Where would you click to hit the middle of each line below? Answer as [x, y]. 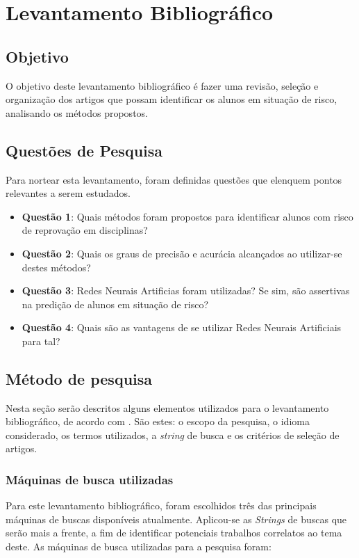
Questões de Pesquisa [84, 150]
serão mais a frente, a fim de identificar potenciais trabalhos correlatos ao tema [174, 533]
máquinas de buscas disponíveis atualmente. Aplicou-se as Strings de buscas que [176, 519]
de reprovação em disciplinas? [85, 230]
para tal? [41, 341]
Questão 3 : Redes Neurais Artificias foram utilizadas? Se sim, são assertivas [186, 290]
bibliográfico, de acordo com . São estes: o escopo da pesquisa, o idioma [158, 421]
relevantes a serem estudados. [68, 193]
